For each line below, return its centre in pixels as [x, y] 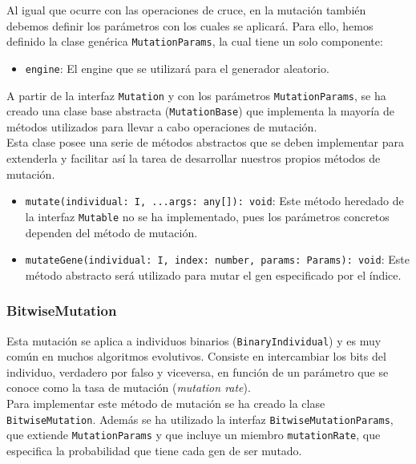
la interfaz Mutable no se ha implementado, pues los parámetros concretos [207, 216]
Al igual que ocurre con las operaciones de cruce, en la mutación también [186, 10]
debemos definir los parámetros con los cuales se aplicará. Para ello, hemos [190, 25]
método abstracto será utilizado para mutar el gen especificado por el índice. [213, 274]
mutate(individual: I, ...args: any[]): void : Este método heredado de [214, 201]
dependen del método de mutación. [111, 232]
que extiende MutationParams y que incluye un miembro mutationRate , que [194, 435]
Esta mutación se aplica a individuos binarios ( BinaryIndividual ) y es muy [194, 340]
